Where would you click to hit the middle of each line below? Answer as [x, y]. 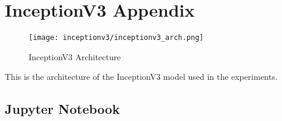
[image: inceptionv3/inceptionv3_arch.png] [116, 38]
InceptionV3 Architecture [75, 56]
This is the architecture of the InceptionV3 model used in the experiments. [141, 77]
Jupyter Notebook [62, 109]
